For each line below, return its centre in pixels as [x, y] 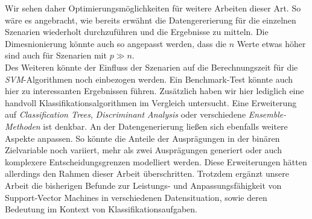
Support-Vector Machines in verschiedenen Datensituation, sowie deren [136, 197]
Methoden [23, 126]
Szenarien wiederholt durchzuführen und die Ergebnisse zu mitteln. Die [137, 32]
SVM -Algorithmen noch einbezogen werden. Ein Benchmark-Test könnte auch [149, 79]
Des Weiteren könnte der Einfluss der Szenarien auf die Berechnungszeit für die [151, 67]
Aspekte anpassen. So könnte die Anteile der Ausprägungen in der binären [142, 138]
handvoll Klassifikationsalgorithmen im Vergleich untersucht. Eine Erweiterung [151, 102]
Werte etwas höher [271, 43]
